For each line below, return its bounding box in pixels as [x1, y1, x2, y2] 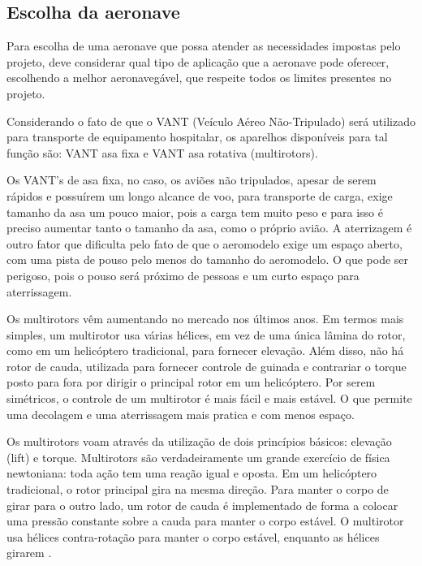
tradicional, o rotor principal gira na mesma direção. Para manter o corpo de [6, 481, 389, 498]
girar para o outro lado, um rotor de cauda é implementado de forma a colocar [6, 496, 398, 513]
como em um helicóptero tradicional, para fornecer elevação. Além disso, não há [6, 342, 404, 359]
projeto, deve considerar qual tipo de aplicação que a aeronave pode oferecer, [6, 53, 390, 70]
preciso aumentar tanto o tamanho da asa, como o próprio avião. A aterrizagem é [6, 219, 412, 236]
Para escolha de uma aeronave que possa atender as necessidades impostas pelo [6, 37, 401, 54]
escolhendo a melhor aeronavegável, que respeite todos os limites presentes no [6, 69, 392, 86]
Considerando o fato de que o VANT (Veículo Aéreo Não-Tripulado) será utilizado [6, 112, 416, 129]
